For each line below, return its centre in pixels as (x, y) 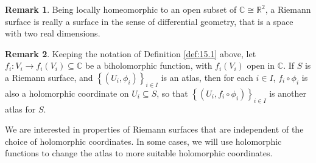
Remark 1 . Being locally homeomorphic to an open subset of (121, 9)
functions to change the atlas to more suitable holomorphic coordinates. (139, 153)
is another (288, 93)
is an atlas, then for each (207, 77)
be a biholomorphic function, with (149, 65)
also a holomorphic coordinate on (67, 93)
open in (261, 65)
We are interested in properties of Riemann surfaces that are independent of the (154, 129)
